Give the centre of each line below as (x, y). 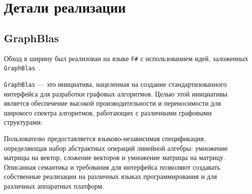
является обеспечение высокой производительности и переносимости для (112, 103)
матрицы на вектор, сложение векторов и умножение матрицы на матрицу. (115, 157)
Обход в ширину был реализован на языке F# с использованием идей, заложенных (126, 58)
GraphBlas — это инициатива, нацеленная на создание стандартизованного (115, 84)
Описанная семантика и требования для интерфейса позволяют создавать (112, 167)
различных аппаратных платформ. (54, 186)
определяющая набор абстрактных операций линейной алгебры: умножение (116, 148)
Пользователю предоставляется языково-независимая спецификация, (105, 138)
